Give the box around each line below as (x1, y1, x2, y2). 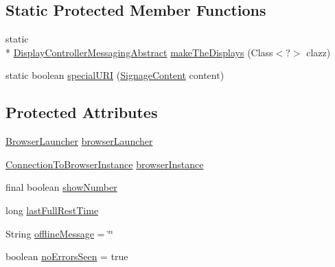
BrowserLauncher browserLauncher (5, 134, 153, 148)
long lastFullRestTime (5, 202, 99, 217)
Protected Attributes (5, 102, 158, 123)
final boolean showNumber (5, 180, 117, 194)
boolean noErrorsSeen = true (5, 249, 128, 264)
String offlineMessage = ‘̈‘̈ (5, 226, 113, 240)
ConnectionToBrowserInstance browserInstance (5, 156, 204, 171)
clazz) (306, 45, 331, 59)
